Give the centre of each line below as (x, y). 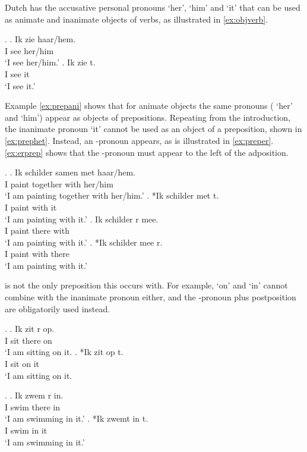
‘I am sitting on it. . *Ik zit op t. (64, 352)
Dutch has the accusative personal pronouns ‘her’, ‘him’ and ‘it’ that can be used (153, 7)
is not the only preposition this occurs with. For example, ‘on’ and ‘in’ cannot (146, 285)
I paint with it (31, 207)
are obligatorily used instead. (58, 308)
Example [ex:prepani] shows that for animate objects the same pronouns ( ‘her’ (149, 106)
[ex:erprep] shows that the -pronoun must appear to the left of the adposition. (147, 152)
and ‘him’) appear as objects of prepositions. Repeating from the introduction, (148, 117)
